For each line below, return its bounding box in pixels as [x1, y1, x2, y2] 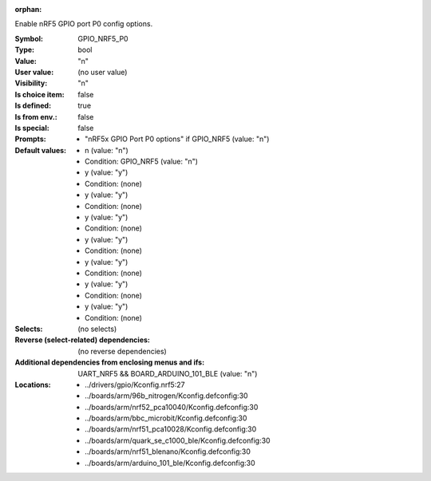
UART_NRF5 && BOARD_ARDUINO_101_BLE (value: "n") [77, 369, 258, 378]
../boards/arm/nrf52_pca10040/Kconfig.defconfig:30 [85, 402, 259, 412]
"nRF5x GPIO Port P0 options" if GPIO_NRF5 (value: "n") [85, 134, 270, 144]
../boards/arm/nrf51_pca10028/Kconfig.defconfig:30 [85, 424, 257, 434]
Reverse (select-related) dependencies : [14, 335, 151, 345]
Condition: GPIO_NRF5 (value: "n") [85, 156, 199, 167]
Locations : [14, 380, 51, 389]
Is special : [14, 123, 49, 132]
